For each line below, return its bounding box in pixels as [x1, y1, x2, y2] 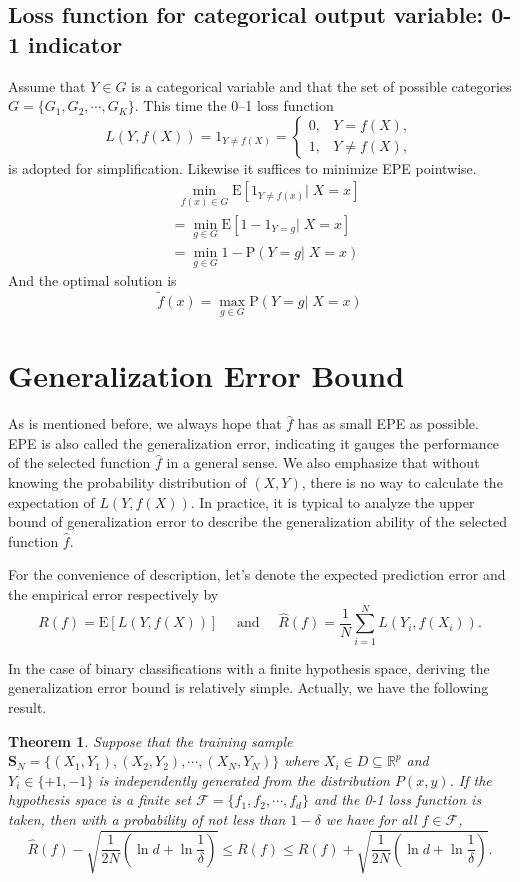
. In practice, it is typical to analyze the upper [190, 491, 475, 512]
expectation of [8, 491, 95, 512]
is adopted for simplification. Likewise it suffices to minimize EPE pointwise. [8, 157, 477, 178]
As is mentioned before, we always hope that [8, 413, 282, 434]
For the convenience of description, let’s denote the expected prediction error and [8, 564, 506, 585]
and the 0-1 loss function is [314, 789, 482, 810]
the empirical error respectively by [8, 584, 219, 605]
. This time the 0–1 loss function [134, 95, 334, 116]
